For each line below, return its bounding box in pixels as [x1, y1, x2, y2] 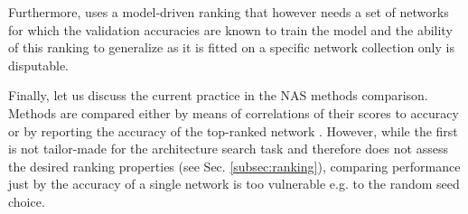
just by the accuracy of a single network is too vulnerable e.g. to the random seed [8, 174, 460, 193]
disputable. [8, 55, 69, 74]
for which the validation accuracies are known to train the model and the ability [8, 20, 453, 39]
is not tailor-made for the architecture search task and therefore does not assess [8, 139, 448, 158]
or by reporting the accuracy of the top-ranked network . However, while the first [8, 121, 458, 140]
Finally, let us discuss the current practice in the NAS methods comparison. [8, 86, 428, 105]
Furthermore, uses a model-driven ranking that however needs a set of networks [8, 3, 449, 21]
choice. [8, 191, 45, 210]
